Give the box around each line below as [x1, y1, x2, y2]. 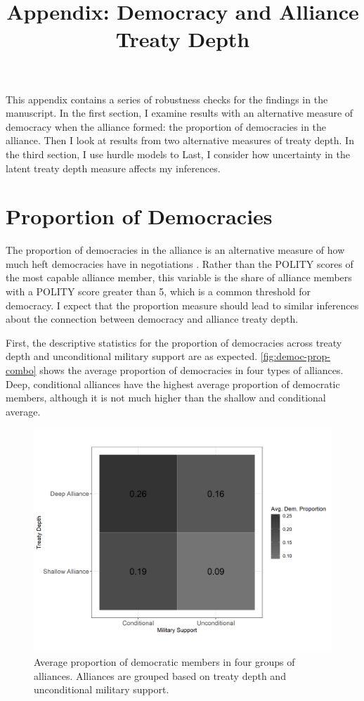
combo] [6, 363, 37, 377]
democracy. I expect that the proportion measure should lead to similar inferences [6, 297, 359, 312]
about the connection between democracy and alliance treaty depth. [6, 311, 299, 326]
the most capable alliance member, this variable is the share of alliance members [6, 270, 352, 285]
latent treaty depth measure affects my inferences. [6, 160, 221, 175]
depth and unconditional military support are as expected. [6, 349, 258, 364]
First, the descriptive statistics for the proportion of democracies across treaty [6, 335, 342, 349]
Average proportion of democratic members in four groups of [34, 654, 295, 669]
